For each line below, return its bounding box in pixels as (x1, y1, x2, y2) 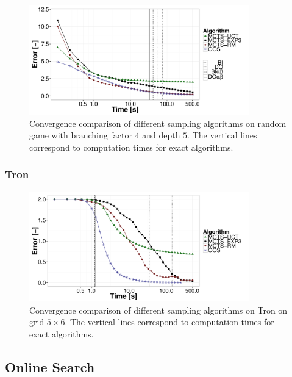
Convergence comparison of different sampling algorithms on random (29, 117, 287, 129)
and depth (142, 129, 180, 142)
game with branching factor (29, 129, 132, 142)
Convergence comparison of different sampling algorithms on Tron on (29, 303, 288, 316)
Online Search (5, 357, 95, 376)
